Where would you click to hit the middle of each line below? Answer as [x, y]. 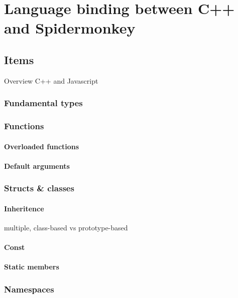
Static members [32, 267]
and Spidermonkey [70, 28]
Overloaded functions [42, 146]
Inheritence [24, 208]
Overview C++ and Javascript [51, 80]
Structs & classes [39, 188]
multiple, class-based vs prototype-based [66, 228]
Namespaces [29, 289]
